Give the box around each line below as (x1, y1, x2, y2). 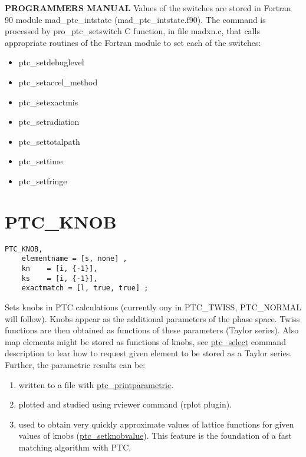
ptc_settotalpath (18, 135, 80, 147)
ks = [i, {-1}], (21, 274, 98, 283)
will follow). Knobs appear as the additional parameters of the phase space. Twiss (5, 312, 300, 324)
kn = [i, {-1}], (21, 264, 98, 273)
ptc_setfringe (18, 174, 67, 187)
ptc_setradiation (18, 115, 80, 128)
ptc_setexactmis (18, 95, 78, 108)
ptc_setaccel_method (18, 75, 98, 88)
